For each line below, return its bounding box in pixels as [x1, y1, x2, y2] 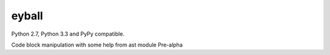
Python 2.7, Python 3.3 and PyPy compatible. [11, 30, 125, 37]
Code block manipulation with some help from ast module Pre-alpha [11, 41, 183, 48]
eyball [11, 9, 43, 22]
